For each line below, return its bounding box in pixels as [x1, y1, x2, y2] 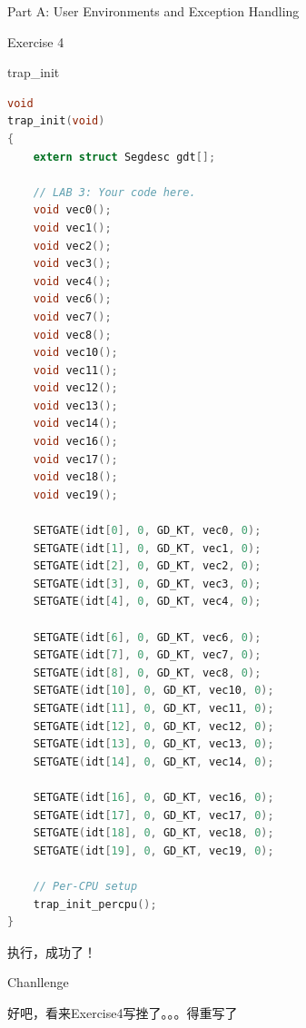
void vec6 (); [33, 292, 112, 306]
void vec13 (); [33, 399, 118, 412]
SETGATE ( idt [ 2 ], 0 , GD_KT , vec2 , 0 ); [33, 559, 262, 573]
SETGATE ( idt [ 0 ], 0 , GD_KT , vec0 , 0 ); [33, 524, 262, 538]
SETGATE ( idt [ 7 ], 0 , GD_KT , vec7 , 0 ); [33, 648, 262, 662]
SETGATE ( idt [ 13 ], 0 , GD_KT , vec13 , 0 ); [33, 737, 274, 751]
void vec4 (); [33, 274, 112, 288]
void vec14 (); [33, 417, 118, 430]
